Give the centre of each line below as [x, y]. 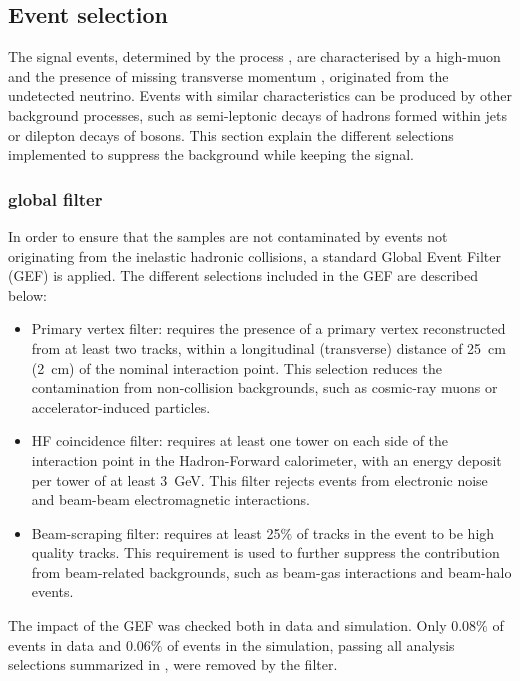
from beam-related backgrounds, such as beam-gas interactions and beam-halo [271, 571]
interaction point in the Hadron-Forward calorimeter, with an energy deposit [266, 459]
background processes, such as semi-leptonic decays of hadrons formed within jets [257, 114]
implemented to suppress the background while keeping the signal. [211, 154]
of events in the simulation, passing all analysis [311, 644]
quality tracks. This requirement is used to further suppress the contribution [265, 552]
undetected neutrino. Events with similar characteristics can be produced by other [260, 95]
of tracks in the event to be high [395, 532]
